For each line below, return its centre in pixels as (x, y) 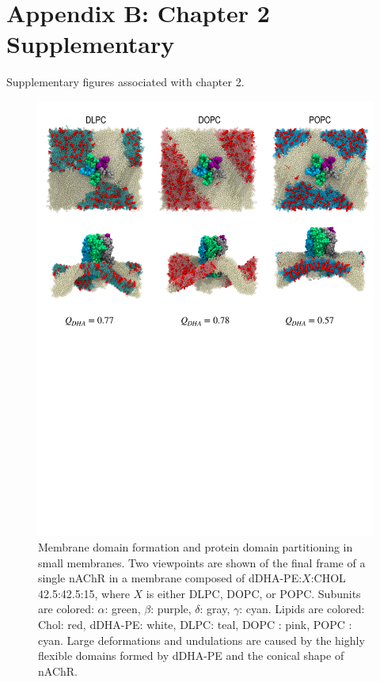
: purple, (171, 609)
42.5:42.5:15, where (84, 593)
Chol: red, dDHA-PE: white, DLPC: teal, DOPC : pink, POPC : (195, 625)
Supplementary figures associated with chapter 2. (125, 82)
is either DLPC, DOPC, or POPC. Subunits (253, 593)
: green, (123, 609)
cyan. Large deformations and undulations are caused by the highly (201, 640)
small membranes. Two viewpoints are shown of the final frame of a (202, 562)
